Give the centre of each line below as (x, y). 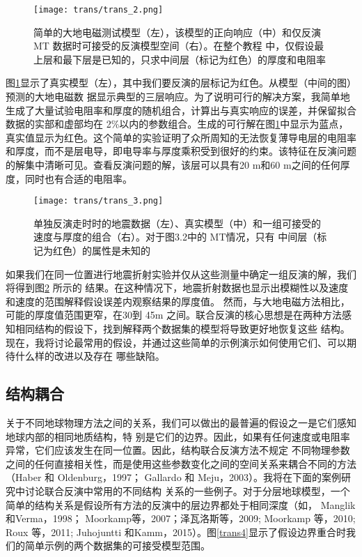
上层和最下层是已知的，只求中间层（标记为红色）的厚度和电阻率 (180, 59)
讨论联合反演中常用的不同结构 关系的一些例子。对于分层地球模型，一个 (187, 490)
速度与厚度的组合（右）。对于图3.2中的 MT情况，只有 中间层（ (175, 237)
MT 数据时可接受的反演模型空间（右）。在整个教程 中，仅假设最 (179, 46)
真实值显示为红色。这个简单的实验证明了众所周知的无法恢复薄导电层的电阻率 (181, 137)
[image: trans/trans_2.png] (99, 10)
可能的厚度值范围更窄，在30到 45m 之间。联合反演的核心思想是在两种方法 (174, 315)
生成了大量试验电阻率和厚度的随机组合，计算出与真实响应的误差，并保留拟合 (181, 110)
